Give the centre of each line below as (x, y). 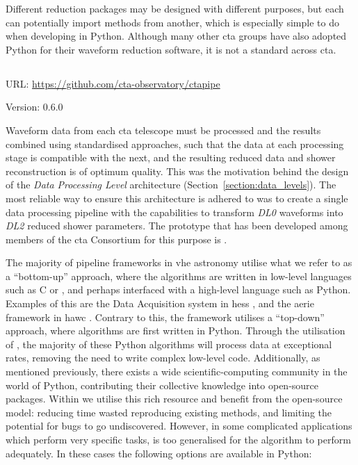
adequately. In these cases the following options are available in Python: (159, 453)
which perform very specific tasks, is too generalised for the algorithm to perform (178, 440)
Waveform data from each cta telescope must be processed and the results (163, 130)
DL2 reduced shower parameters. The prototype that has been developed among (177, 226)
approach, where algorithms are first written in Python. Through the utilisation (176, 331)
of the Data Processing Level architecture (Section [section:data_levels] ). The (171, 185)
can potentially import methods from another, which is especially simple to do (172, 22)
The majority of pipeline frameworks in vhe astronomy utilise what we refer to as (179, 262)
